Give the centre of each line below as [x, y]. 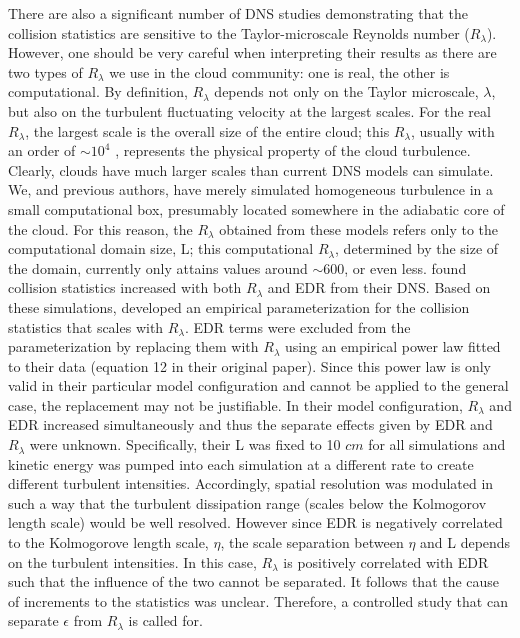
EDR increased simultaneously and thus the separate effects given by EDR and [250, 424]
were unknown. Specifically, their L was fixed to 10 [185, 444]
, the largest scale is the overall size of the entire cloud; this [207, 130]
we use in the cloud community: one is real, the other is [279, 71]
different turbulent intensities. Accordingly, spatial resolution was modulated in [251, 483]
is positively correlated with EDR [386, 561]
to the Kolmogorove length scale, [108, 542]
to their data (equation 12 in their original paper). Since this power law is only [249, 365]
